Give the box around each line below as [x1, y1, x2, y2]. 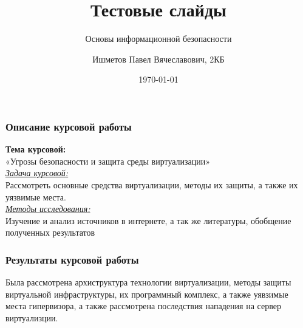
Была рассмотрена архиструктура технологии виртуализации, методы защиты [5, 276, 291, 289]
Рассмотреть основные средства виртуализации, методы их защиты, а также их [5, 178, 298, 191]
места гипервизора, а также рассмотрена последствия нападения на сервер [5, 299, 281, 312]
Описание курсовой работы [5, 118, 132, 134]
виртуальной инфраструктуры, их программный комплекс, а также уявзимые [5, 287, 288, 300]
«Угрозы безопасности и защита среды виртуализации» [5, 154, 211, 167]
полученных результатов [5, 226, 95, 239]
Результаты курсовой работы [5, 251, 139, 267]
